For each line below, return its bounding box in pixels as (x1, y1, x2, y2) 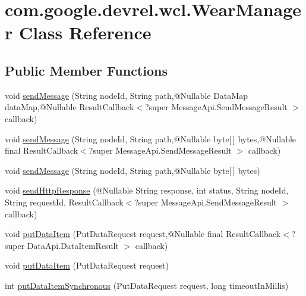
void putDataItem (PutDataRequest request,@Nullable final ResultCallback (5, 228, 281, 240)
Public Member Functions (5, 61, 168, 79)
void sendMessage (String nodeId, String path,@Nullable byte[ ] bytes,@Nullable (5, 132, 296, 145)
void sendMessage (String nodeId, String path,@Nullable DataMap (5, 89, 248, 101)
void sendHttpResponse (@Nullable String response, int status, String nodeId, (5, 184, 289, 197)
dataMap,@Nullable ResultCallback (5, 101, 134, 113)
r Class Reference (5, 20, 152, 45)
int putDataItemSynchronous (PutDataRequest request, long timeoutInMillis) (5, 279, 289, 291)
